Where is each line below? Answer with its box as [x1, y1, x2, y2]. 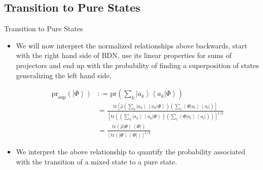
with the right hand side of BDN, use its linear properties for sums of [16, 50, 232, 61]
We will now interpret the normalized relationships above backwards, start [16, 40, 247, 50]
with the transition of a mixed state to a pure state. [16, 156, 177, 167]
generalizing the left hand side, [16, 70, 111, 80]
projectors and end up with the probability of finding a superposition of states [16, 60, 259, 70]
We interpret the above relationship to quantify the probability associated [16, 146, 246, 157]
